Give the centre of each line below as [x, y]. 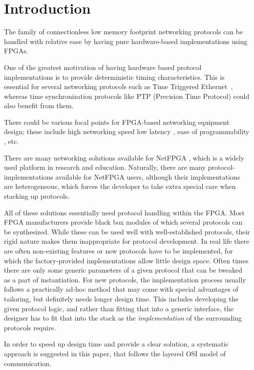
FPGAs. [16, 51]
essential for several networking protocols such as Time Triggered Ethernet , [118, 86]
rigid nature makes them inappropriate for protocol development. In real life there [127, 241]
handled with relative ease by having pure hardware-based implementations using [126, 41]
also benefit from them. [39, 105]
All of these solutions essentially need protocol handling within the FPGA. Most [124, 212]
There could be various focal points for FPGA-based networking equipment [117, 122]
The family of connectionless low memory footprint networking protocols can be [124, 32]
